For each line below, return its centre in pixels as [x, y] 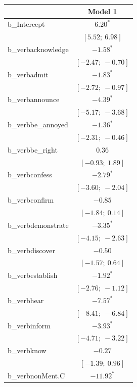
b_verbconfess [30, 175]
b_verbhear [26, 300]
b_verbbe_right [33, 149]
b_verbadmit [28, 74]
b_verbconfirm [31, 200]
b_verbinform [29, 325]
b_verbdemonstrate [38, 225]
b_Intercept [26, 24]
